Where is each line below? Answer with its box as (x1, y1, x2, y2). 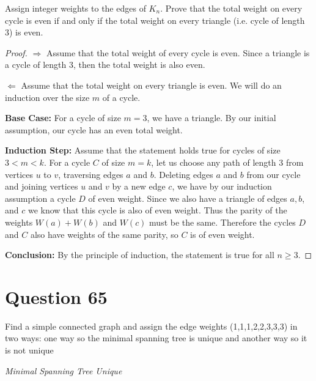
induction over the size (5, 91, 90, 103)
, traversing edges (58, 168, 123, 180)
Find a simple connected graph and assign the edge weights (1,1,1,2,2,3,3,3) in (5, 319, 298, 332)
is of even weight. (190, 227, 255, 240)
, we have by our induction (172, 180, 272, 193)
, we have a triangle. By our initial (147, 111, 276, 124)
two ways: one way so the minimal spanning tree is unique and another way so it (5, 331, 307, 344)
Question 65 (5, 284, 108, 309)
